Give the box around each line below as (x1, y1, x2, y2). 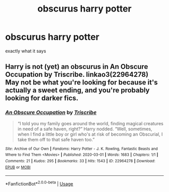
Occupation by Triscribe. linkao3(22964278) (5, 70, 148, 79)
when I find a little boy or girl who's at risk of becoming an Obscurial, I (17, 131, 163, 137)
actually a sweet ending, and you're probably (5, 86, 150, 94)
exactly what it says (5, 48, 46, 54)
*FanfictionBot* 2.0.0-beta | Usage (5, 180, 73, 186)
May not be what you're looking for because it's (5, 78, 158, 87)
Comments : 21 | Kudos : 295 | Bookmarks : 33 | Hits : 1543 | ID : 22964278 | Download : (5, 158, 156, 163)
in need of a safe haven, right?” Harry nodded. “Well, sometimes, (17, 126, 152, 132)
